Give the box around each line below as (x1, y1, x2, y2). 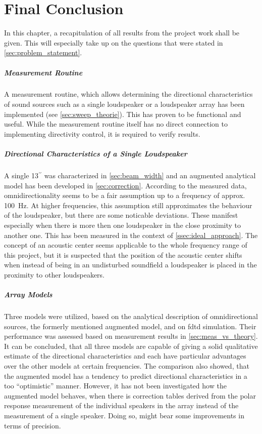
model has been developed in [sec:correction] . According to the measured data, (4, 180, 247, 190)
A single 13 (4, 170, 39, 180)
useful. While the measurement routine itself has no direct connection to (4, 119, 228, 129)
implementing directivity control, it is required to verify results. (4, 128, 200, 139)
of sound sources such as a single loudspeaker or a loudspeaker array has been (4, 99, 245, 109)
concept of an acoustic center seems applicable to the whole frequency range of (4, 240, 247, 250)
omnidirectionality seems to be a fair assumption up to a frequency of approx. (4, 190, 245, 201)
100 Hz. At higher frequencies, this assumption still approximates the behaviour (4, 200, 252, 210)
